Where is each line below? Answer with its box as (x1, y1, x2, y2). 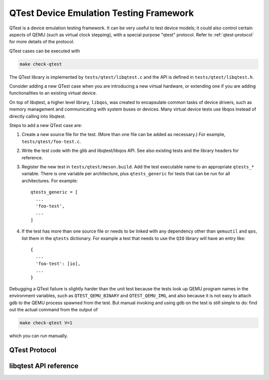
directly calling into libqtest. (9, 113, 66, 119)
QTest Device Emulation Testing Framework (9, 7, 194, 18)
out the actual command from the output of (9, 307, 98, 313)
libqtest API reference (9, 362, 79, 370)
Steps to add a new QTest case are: (9, 123, 82, 128)
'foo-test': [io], (35, 260, 81, 266)
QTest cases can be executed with (9, 48, 80, 54)
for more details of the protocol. (9, 39, 75, 45)
